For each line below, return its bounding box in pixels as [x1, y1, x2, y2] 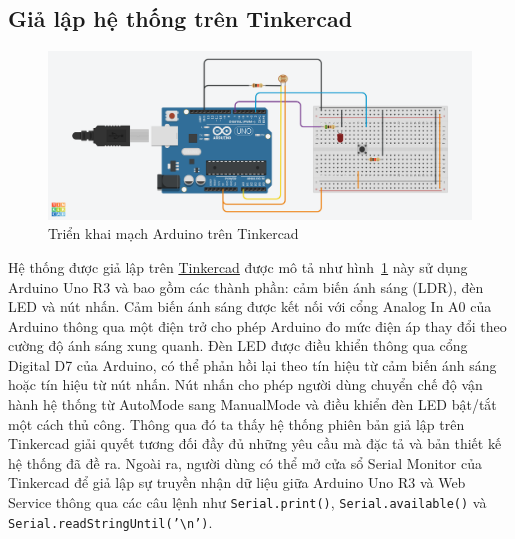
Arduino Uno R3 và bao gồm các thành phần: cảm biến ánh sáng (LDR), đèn [8, 276, 484, 297]
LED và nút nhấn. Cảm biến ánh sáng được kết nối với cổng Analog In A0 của [8, 296, 492, 317]
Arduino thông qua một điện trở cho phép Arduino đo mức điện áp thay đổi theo [8, 315, 507, 336]
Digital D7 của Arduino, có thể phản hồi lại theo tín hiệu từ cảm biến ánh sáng [8, 354, 497, 375]
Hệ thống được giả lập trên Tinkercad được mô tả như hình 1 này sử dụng [8, 256, 468, 277]
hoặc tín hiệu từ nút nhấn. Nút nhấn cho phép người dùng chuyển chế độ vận [8, 374, 483, 395]
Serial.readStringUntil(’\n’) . [8, 511, 213, 532]
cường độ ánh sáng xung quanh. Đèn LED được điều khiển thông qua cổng [8, 335, 468, 356]
